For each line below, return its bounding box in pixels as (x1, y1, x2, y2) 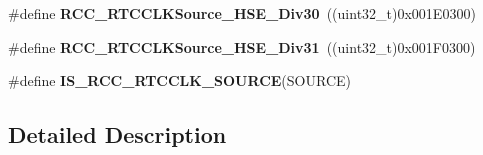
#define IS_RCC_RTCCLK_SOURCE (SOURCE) (8, 70, 351, 91)
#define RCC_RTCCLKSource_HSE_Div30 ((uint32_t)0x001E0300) (8, 3, 476, 23)
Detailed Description (8, 119, 227, 150)
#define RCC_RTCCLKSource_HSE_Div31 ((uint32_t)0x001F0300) (8, 36, 476, 57)
